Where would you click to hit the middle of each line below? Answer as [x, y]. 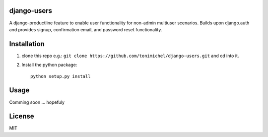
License [22, 116]
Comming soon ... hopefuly [37, 102]
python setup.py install [61, 76]
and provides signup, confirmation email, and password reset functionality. [86, 29]
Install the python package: [49, 65]
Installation [27, 44]
